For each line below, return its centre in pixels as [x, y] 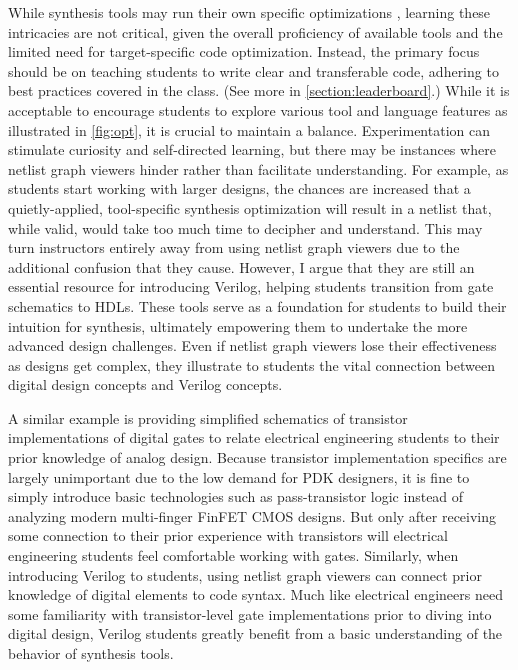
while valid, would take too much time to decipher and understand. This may [245, 227]
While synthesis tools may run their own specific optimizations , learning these [249, 12]
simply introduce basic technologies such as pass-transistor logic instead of [236, 496]
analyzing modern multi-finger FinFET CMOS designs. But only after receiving [252, 515]
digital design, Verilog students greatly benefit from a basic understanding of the [255, 633]
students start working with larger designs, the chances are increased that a [239, 188]
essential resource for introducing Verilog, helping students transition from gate [251, 286]
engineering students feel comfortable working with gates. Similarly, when [233, 555]
